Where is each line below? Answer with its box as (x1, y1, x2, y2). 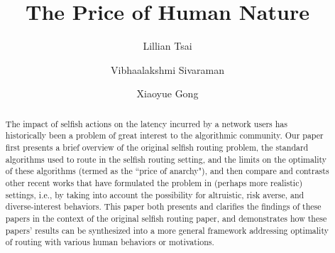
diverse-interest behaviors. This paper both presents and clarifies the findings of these (5, 200, 322, 212)
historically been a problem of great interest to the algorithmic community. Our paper (5, 129, 324, 141)
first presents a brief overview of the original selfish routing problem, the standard (5, 141, 309, 154)
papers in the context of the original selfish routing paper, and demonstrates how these (5, 212, 327, 224)
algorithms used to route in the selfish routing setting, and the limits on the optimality (5, 153, 327, 165)
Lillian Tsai (143, 38, 192, 53)
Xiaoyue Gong (136, 86, 199, 101)
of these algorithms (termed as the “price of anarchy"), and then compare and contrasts (5, 165, 329, 177)
